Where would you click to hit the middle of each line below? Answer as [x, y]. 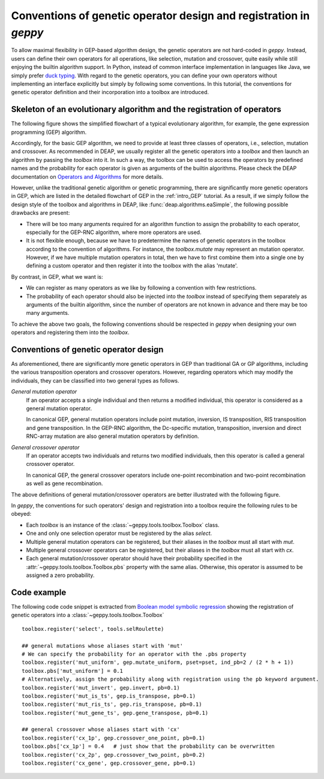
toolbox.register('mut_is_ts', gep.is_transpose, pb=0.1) [109, 696]
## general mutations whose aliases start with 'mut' [102, 646]
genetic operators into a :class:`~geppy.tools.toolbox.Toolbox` [88, 615]
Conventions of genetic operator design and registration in [160, 16]
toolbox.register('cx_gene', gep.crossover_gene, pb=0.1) [109, 763]
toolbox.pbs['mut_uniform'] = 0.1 [72, 671]
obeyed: [21, 514]
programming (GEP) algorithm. [49, 132]
